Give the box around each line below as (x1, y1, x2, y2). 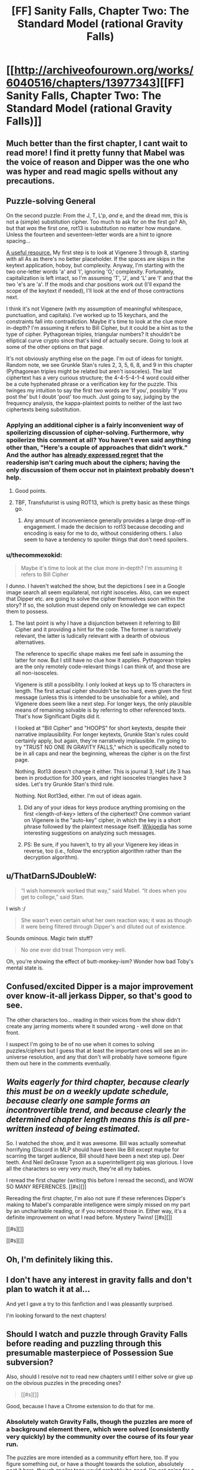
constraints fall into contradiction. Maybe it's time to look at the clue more (6, 318, 187, 325)
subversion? (6, 1357, 54, 1367)
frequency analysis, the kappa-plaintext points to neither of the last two (6, 400, 182, 407)
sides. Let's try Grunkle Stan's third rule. (14, 781, 115, 788)
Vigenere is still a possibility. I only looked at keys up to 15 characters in (14, 680, 191, 688)
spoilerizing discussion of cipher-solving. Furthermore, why (6, 429, 184, 437)
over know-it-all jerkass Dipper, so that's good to (6, 991, 192, 1001)
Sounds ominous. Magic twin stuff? (6, 934, 93, 942)
